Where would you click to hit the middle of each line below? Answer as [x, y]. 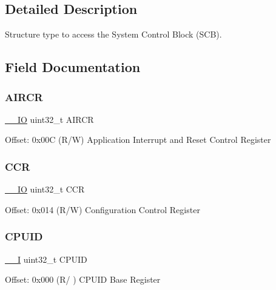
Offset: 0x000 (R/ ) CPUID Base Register [83, 279]
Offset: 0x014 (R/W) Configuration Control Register [103, 209]
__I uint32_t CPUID [46, 259]
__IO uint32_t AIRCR [49, 119]
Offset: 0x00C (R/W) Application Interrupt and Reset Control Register [138, 140]
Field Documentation [73, 67]
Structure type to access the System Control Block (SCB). [113, 34]
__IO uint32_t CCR [45, 189]
